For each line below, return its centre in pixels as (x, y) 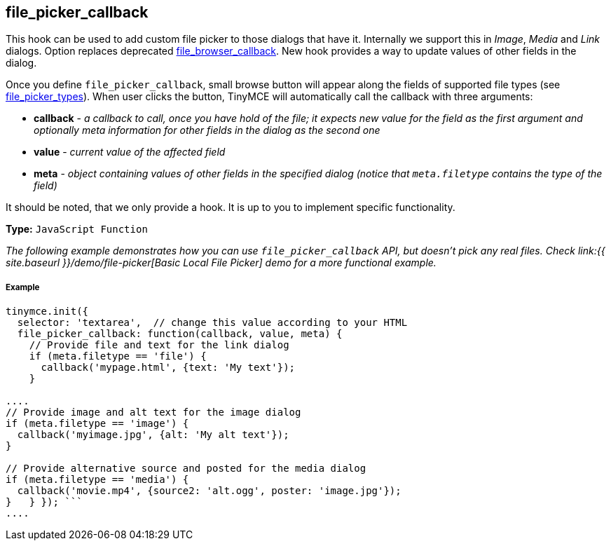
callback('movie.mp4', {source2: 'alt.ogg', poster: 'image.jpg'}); (209, 491)
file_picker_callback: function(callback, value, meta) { (180, 334)
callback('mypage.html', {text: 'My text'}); (168, 368)
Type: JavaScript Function (77, 229)
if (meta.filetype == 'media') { (97, 480)
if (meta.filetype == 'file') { (118, 356)
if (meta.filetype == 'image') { (97, 424)
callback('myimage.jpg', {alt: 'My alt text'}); (153, 435)
